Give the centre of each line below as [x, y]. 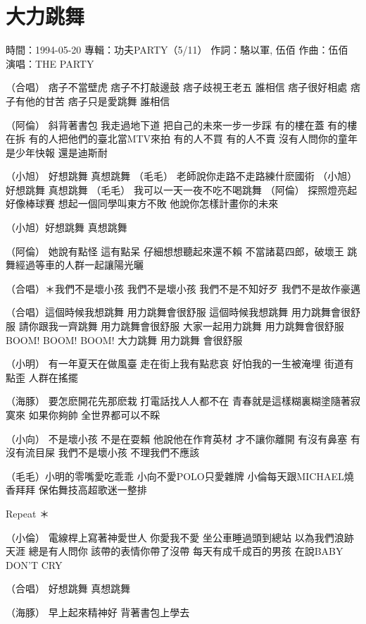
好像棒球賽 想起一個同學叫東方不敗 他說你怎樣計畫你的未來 [142, 203]
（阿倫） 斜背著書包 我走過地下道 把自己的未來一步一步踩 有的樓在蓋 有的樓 [182, 124]
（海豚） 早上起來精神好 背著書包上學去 [98, 612]
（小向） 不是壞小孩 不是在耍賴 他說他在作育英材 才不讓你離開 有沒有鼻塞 [177, 438]
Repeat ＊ [28, 513]
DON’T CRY [34, 564]
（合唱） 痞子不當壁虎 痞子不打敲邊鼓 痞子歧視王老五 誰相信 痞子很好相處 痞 [183, 87]
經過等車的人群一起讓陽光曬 [79, 265]
